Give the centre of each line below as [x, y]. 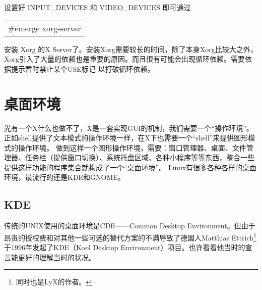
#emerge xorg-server [45, 28]
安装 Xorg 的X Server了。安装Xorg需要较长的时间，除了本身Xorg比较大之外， [131, 49]
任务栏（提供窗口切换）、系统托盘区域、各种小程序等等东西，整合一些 [140, 157]
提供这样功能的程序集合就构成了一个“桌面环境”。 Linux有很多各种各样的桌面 [130, 167]
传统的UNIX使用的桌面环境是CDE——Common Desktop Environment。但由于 [130, 226]
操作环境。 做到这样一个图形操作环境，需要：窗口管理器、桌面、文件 [132, 147]
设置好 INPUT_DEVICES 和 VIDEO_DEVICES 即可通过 [97, 7]
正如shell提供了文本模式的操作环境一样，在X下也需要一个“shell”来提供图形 [126, 138]
